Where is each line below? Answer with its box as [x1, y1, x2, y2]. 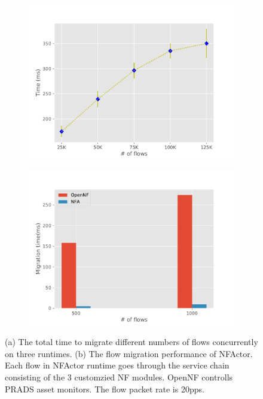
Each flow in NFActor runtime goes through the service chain [5, 359, 230, 371]
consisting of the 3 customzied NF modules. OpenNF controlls [5, 370, 233, 383]
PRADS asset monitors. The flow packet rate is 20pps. [5, 382, 204, 395]
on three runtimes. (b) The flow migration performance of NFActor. [5, 347, 253, 359]
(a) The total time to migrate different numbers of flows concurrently [5, 335, 258, 348]
